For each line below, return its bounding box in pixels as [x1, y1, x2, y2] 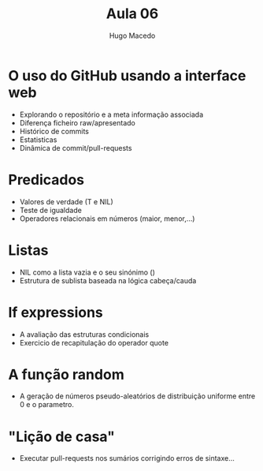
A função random [8, 365, 124, 383]
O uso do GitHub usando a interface [8, 66, 246, 84]
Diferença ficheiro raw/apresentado [19, 118, 135, 127]
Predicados [8, 170, 85, 189]
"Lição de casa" [8, 428, 116, 446]
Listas [8, 241, 49, 259]
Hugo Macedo [109, 31, 156, 40]
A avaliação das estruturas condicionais [19, 329, 150, 339]
